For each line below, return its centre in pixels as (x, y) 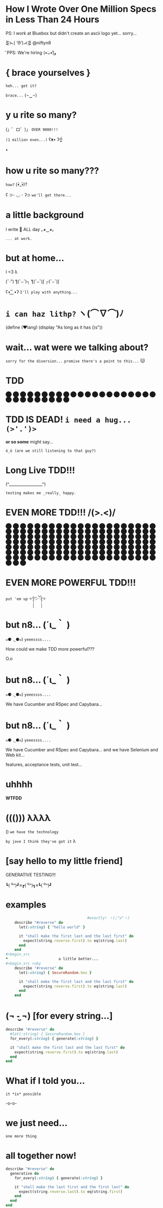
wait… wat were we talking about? (77, 347)
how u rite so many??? (52, 170)
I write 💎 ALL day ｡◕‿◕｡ (30, 229)
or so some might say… (29, 442)
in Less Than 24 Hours (52, 19)
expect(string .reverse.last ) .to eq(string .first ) (70, 1191)
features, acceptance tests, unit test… (44, 764)
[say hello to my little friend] (64, 861)
